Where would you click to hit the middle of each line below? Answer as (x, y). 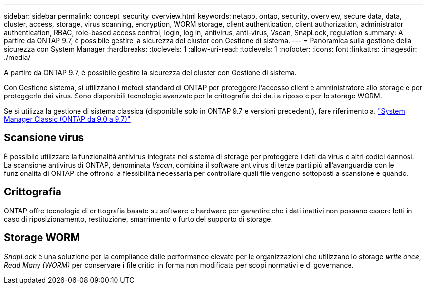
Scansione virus (44, 138)
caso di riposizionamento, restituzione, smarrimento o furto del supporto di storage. (138, 219)
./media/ (17, 57)
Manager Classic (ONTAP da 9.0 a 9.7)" (67, 119)
